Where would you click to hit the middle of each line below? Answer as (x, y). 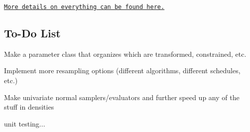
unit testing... (25, 123)
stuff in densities (29, 107)
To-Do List (32, 33)
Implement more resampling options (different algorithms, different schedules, (122, 70)
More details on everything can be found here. (84, 7)
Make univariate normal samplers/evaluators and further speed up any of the (122, 97)
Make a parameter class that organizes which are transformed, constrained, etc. (125, 54)
